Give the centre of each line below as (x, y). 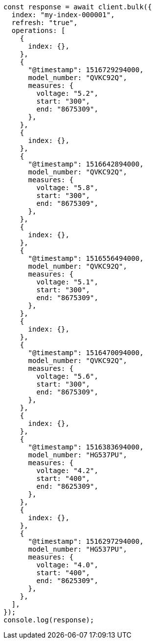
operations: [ (38, 30)
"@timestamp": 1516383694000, (86, 447)
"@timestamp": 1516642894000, (86, 164)
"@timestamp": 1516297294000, (86, 541)
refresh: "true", (44, 23)
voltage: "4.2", (67, 471)
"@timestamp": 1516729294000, (86, 70)
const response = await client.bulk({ (78, 7)
